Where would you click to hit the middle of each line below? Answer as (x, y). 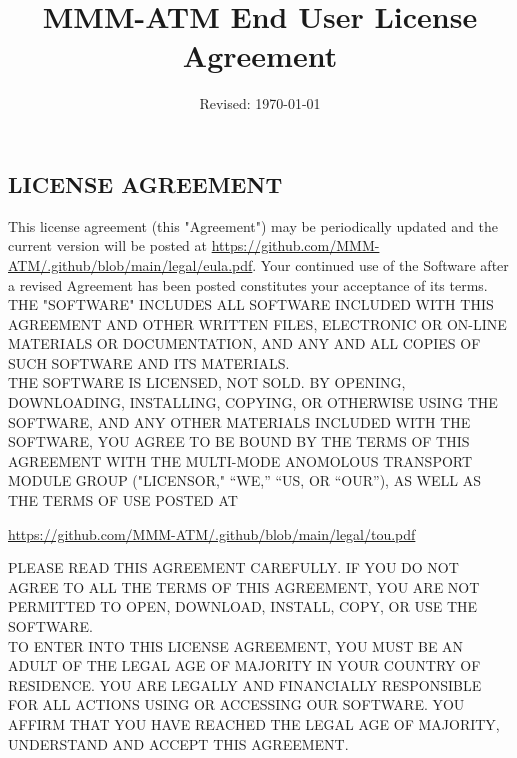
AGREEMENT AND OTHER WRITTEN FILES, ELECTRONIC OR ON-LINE (257, 323)
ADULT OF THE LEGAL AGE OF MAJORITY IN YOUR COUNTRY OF (244, 665)
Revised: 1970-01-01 (260, 103)
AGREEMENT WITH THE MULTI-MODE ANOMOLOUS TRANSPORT (240, 460)
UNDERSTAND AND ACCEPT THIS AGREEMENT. (178, 743)
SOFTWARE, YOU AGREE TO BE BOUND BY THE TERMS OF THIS (239, 441)
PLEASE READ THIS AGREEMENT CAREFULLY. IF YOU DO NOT (233, 567)
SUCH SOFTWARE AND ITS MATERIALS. (149, 362)
